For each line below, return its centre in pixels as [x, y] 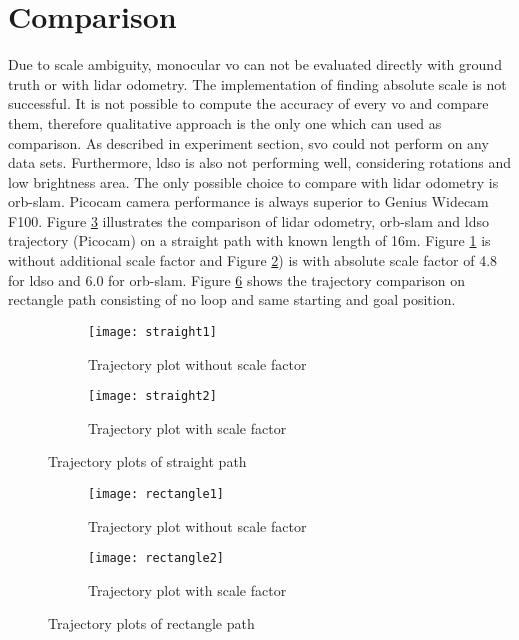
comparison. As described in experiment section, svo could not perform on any [248, 142]
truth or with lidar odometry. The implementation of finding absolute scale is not [257, 83]
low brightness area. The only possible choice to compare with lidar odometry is [253, 181]
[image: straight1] [152, 331]
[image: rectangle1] [156, 493]
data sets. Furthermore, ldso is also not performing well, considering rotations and [260, 162]
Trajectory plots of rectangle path [151, 623]
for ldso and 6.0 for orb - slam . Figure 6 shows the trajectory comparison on [237, 279]
